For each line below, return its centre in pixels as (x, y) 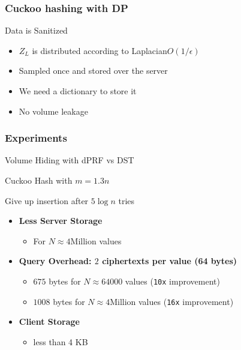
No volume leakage (53, 111)
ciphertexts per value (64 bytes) (170, 261)
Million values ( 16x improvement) (172, 301)
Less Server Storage (61, 221)
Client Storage (49, 321)
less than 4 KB (61, 341)
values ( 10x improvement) (172, 281)
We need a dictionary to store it (78, 91)
